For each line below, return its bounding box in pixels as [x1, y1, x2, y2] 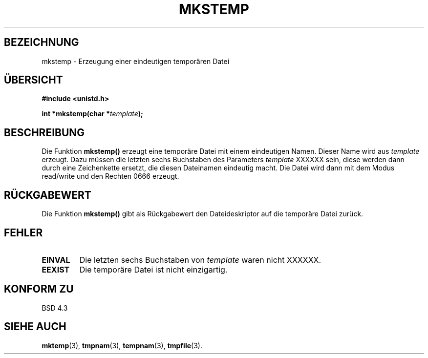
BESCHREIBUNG [4, 126, 85, 139]
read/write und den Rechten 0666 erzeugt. [42, 172, 179, 181]
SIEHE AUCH [4, 320, 66, 333]
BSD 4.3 [42, 303, 68, 312]
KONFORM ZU [4, 283, 74, 295]
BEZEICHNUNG [4, 36, 79, 49]
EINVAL [42, 254, 70, 265]
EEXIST [42, 264, 70, 274]
